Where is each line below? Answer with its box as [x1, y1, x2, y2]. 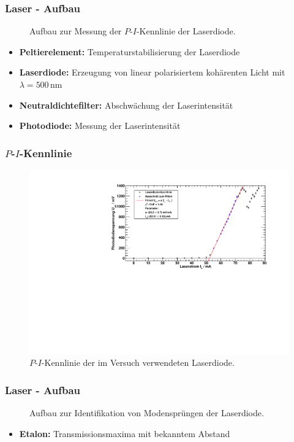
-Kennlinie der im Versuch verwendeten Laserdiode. [41, 356, 235, 369]
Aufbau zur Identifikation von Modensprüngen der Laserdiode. [29, 406, 264, 419]
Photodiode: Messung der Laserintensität [19, 119, 181, 132]
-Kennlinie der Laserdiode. [136, 25, 236, 37]
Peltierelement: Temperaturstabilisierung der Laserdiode [19, 45, 240, 58]
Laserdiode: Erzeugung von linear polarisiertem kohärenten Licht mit [19, 66, 285, 79]
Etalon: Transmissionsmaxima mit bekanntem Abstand [19, 427, 230, 440]
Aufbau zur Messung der [29, 25, 122, 37]
